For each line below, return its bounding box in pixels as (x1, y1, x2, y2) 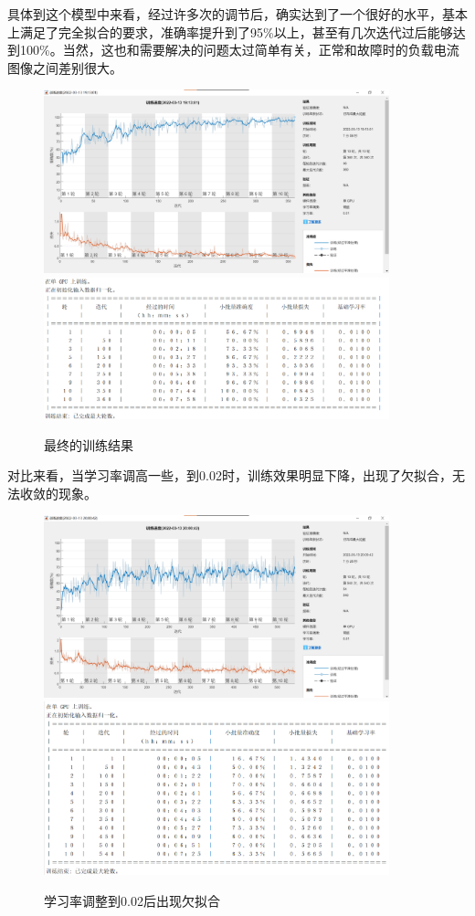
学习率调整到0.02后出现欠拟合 (44, 890, 220, 910)
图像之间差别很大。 (7, 58, 122, 77)
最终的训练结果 (44, 435, 133, 454)
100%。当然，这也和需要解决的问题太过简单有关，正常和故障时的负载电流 (19, 40, 459, 59)
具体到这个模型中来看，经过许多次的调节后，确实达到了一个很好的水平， (7, 5, 442, 23)
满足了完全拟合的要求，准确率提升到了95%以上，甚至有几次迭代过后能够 (19, 22, 453, 41)
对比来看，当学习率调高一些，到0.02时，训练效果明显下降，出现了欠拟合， (7, 466, 452, 485)
